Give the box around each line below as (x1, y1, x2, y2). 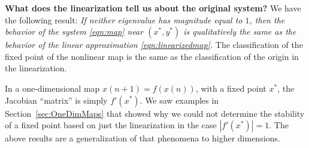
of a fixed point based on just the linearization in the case (5, 119, 217, 131)
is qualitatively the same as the (183, 25, 296, 38)
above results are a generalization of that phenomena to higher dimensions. (5, 132, 280, 144)
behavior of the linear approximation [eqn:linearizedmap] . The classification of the (5, 38, 303, 51)
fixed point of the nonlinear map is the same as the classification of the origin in (5, 50, 299, 62)
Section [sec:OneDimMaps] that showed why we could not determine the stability (5, 107, 305, 119)
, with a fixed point (195, 81, 266, 94)
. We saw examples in (140, 93, 219, 106)
